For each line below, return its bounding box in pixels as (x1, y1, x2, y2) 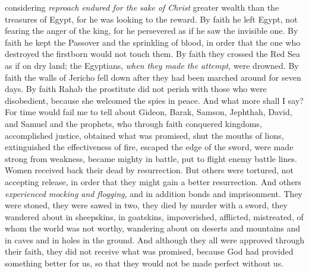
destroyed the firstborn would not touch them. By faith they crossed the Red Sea (5, 47, 301, 60)
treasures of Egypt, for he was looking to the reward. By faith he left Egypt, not (5, 12, 298, 25)
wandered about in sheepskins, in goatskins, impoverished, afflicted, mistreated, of (5, 210, 304, 223)
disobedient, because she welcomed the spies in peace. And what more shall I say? (5, 94, 304, 106)
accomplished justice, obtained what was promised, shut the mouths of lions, (5, 129, 284, 141)
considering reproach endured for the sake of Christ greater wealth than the (5, 1, 279, 13)
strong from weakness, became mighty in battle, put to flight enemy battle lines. (5, 152, 297, 164)
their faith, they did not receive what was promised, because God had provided (5, 245, 294, 258)
